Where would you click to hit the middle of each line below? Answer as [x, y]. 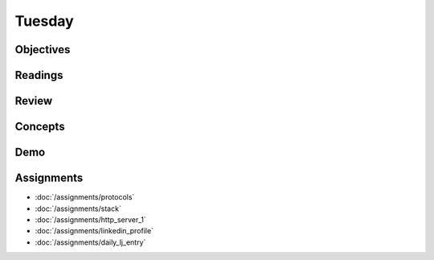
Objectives [43, 50]
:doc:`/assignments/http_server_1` [90, 219]
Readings [39, 75]
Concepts [40, 127]
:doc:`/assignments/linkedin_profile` [94, 231]
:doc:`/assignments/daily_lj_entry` [90, 242]
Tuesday [44, 21]
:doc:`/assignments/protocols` [85, 197]
